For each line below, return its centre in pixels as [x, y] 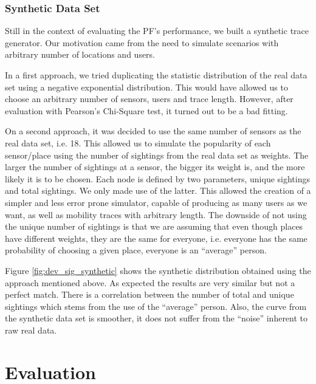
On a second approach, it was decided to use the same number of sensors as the [153, 131]
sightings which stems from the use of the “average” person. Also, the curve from [156, 306]
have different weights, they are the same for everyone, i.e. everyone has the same [156, 238]
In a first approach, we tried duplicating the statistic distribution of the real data [156, 75]
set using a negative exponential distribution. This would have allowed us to [146, 87]
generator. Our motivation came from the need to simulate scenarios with [142, 42]
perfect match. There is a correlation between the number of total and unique [149, 294]
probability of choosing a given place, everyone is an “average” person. [136, 250]
